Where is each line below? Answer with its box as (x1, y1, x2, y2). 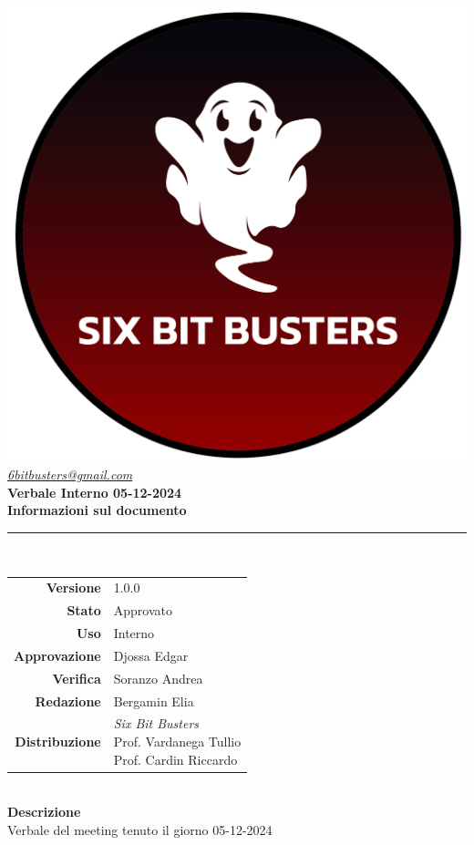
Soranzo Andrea (113, 668, 203, 687)
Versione (46, 578, 101, 597)
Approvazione (14, 645, 101, 665)
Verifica (52, 668, 101, 687)
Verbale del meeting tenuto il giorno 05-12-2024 (7, 819, 273, 839)
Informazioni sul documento (7, 500, 187, 520)
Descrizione (7, 802, 81, 821)
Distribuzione (15, 731, 101, 750)
